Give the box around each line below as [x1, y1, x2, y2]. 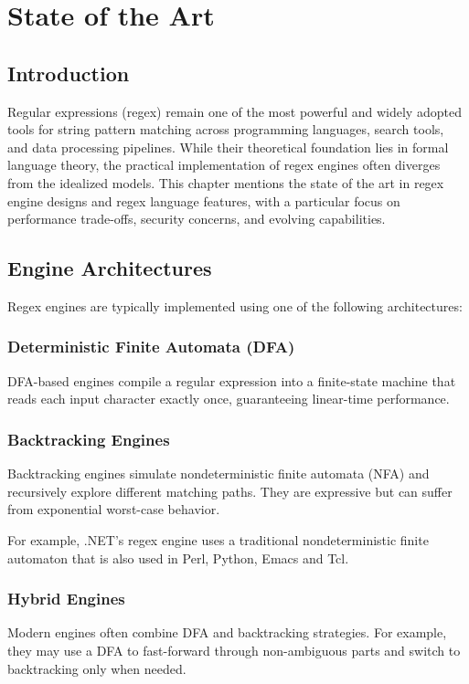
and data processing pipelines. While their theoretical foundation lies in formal [7, 137, 449, 156]
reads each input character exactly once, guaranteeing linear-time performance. [7, 389, 450, 408]
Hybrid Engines [7, 587, 125, 610]
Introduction [7, 58, 130, 87]
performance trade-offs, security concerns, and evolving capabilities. [7, 209, 386, 228]
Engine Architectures [7, 254, 212, 282]
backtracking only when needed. [7, 658, 187, 678]
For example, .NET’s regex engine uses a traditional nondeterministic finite [7, 530, 429, 549]
